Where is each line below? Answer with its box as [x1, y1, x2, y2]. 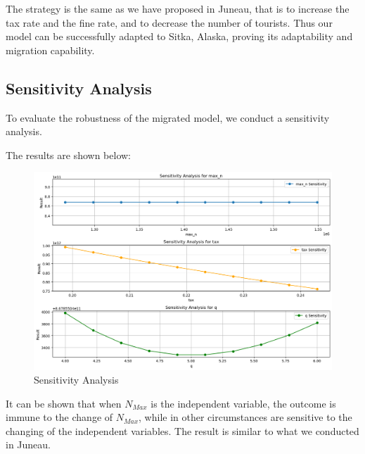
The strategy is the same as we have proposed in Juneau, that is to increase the [6, 1, 350, 15]
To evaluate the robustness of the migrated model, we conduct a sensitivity [6, 110, 330, 125]
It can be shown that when [6, 396, 122, 410]
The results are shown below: [6, 147, 132, 162]
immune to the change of [6, 410, 113, 424]
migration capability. [6, 42, 95, 57]
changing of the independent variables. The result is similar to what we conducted [6, 423, 359, 438]
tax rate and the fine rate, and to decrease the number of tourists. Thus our [6, 15, 333, 30]
